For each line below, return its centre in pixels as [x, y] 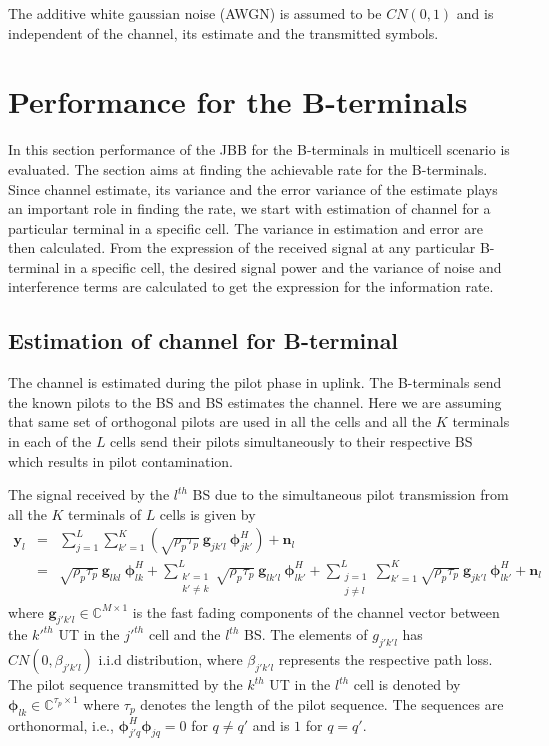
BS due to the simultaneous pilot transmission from [350, 494]
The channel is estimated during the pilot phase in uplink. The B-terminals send [255, 382]
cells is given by [207, 513]
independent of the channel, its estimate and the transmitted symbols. [223, 32]
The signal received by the [89, 494]
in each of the [50, 441]
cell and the [184, 634]
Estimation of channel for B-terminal [203, 340]
